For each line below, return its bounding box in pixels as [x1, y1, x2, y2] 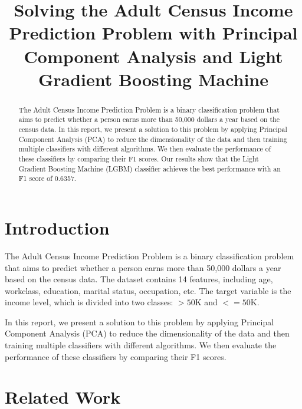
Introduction [5, 215, 110, 239]
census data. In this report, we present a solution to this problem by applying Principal [18, 124, 287, 134]
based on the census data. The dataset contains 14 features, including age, [5, 273, 273, 285]
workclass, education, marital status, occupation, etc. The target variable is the [5, 284, 291, 296]
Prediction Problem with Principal [9, 21, 298, 45]
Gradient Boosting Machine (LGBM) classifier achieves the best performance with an [18, 163, 281, 173]
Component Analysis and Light [24, 44, 283, 68]
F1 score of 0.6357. [18, 173, 77, 183]
